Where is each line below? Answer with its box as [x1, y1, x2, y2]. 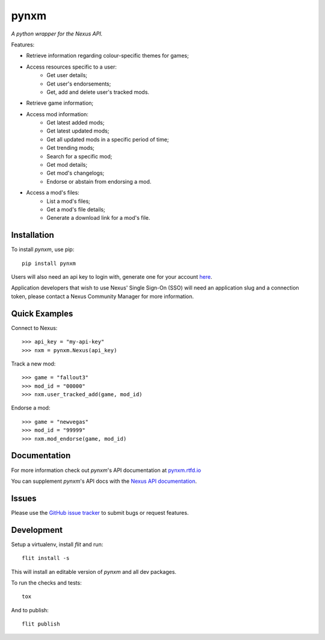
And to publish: [11, 606, 49, 614]
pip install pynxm [22, 259, 76, 267]
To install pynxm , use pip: [11, 246, 75, 253]
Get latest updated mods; [46, 127, 110, 135]
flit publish [22, 621, 60, 627]
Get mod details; [46, 161, 87, 169]
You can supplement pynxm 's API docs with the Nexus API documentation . [11, 477, 197, 485]
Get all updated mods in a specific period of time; [46, 135, 169, 143]
